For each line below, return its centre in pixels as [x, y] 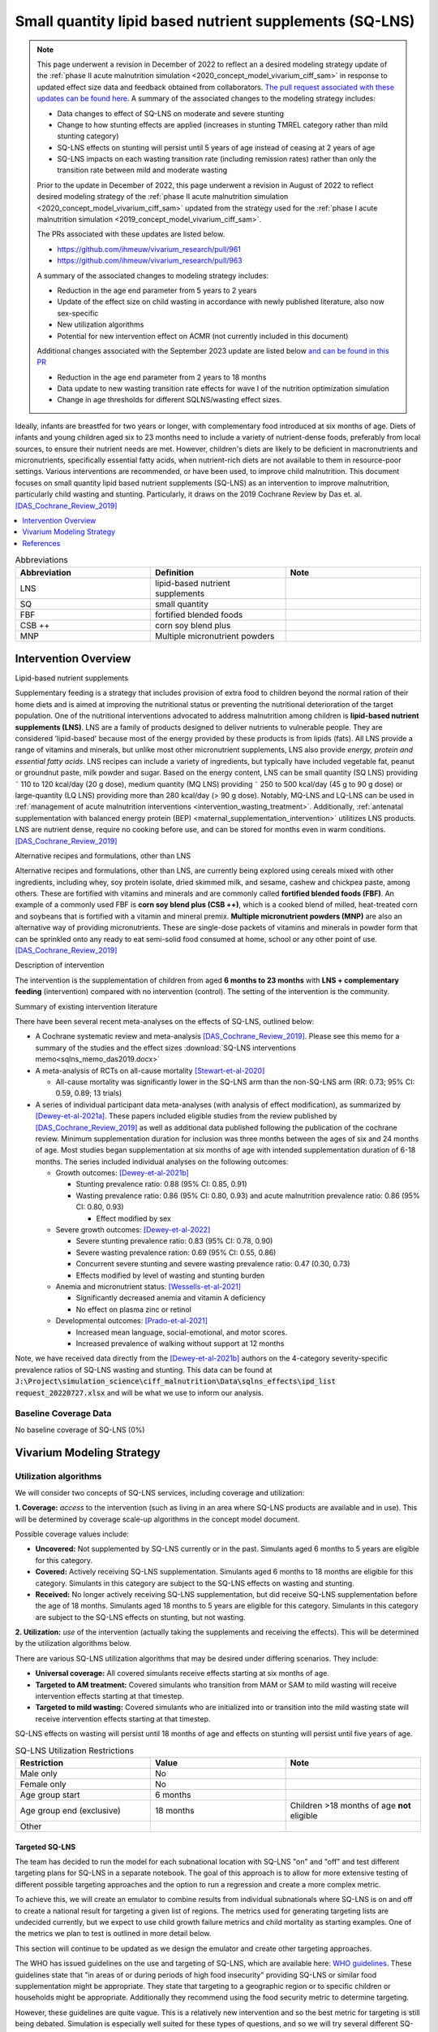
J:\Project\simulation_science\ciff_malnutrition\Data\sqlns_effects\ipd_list [176, 1381]
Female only [43, 1784]
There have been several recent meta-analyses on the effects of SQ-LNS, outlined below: [165, 1021]
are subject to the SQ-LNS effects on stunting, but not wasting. [141, 1617]
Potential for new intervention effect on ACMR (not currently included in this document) [203, 336]
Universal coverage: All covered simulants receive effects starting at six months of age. [182, 1674]
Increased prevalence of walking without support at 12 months [180, 1343]
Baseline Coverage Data [63, 1413]
